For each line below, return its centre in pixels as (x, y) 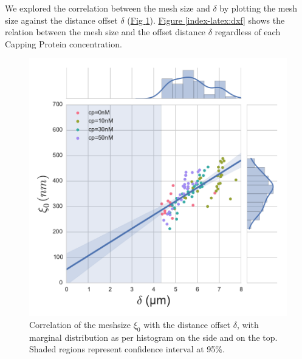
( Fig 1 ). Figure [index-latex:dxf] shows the (206, 20)
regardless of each (248, 32)
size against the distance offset (61, 20)
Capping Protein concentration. (63, 43)
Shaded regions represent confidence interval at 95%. (127, 349)
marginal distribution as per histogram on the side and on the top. (153, 337)
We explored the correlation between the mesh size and (108, 8)
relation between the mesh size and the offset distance (105, 32)
